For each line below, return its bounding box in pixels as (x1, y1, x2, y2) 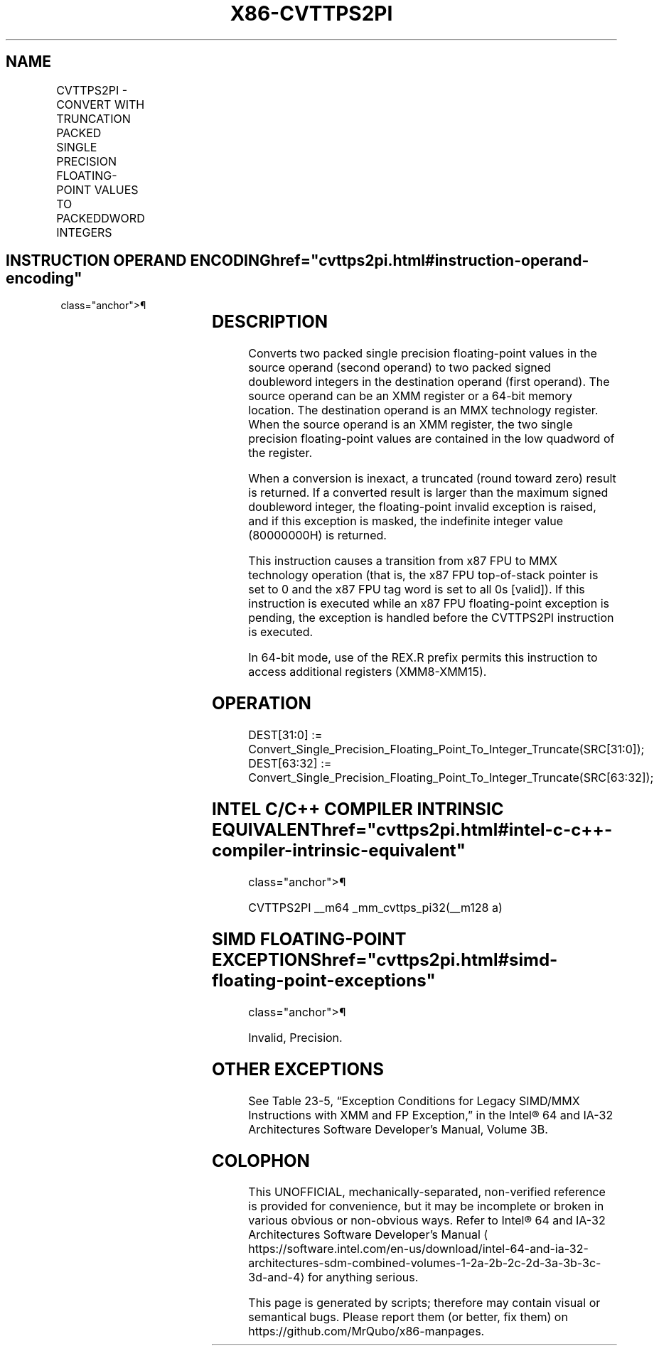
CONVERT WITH (56, 97, 145, 112)
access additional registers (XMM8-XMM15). (248, 664, 487, 679)
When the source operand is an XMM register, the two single (248, 417, 573, 432)
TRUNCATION (56, 111, 131, 126)
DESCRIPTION (212, 311, 328, 333)
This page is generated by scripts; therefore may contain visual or (248, 1296, 601, 1310)
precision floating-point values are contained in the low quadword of (248, 431, 615, 446)
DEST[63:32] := (248, 756, 332, 771)
